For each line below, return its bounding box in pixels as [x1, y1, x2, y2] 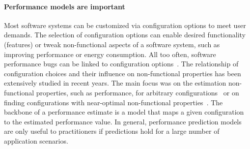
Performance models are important [4, 1, 125, 11]
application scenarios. [4, 135, 68, 146]
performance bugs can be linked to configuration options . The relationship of [4, 59, 239, 69]
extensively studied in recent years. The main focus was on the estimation [4, 78, 226, 88]
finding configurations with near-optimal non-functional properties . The [4, 97, 223, 107]
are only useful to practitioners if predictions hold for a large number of [4, 126, 220, 136]
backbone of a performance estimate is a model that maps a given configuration [4, 107, 244, 117]
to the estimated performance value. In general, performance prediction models [4, 116, 242, 126]
